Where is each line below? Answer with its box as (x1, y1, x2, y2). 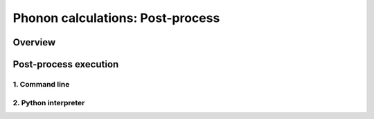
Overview (12, 36, 56, 48)
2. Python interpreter (12, 98, 85, 107)
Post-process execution (12, 58, 119, 70)
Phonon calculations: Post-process (12, 10, 220, 25)
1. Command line (12, 79, 70, 89)
